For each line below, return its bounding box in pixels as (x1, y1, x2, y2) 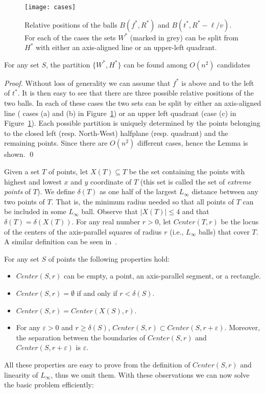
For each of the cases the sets (25, 32, 116, 42)
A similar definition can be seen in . (4, 236, 117, 247)
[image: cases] (25, 4, 76, 11)
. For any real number (71, 216, 140, 226)
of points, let (48, 166, 88, 176)
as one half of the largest (100, 186, 177, 197)
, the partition (46, 59, 90, 70)
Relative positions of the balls (25, 19, 117, 30)
